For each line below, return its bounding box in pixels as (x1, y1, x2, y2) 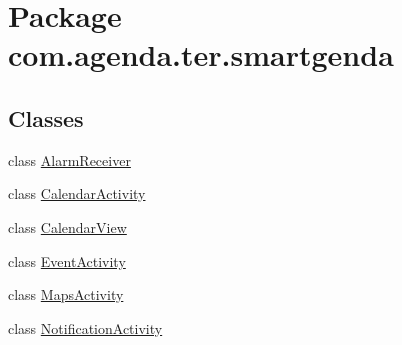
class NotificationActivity (8, 317, 163, 338)
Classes (8, 102, 84, 133)
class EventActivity (8, 250, 126, 271)
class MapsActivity (8, 284, 124, 305)
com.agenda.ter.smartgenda (8, 34, 394, 75)
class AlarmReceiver (8, 149, 131, 170)
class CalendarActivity (8, 183, 146, 204)
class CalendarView (8, 216, 127, 237)
